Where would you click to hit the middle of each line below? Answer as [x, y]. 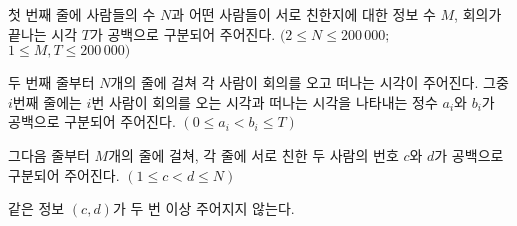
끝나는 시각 [43, 33]
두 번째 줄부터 [51, 82]
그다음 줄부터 [49, 154]
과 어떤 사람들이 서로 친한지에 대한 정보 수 [303, 14]
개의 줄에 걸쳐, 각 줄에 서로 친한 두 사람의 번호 [253, 154]
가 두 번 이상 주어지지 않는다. [203, 208]
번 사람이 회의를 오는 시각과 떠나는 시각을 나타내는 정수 [264, 101]
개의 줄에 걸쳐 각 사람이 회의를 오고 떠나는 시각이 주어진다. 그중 [309, 82]
